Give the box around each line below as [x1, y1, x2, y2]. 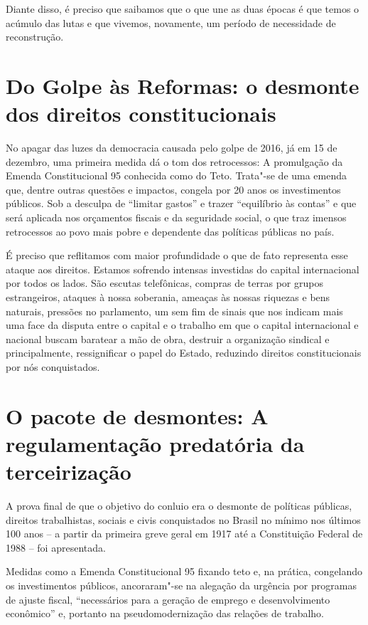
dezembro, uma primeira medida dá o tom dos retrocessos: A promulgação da [6, 154, 343, 169]
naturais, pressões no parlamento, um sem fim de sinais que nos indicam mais [6, 303, 343, 318]
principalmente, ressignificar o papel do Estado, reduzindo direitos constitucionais [6, 345, 362, 360]
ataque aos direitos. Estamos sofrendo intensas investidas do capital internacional [6, 261, 359, 276]
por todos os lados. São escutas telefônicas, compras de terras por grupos [6, 275, 323, 290]
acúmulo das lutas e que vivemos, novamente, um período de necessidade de [6, 15, 336, 30]
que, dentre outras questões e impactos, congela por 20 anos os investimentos [6, 182, 341, 196]
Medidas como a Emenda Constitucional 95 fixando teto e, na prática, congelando [6, 564, 363, 579]
